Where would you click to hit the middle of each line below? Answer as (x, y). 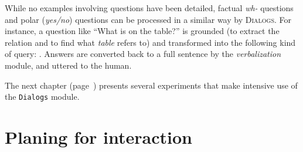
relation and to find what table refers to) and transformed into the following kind (150, 42)
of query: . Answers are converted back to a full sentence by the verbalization (143, 54)
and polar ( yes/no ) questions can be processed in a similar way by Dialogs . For (148, 19)
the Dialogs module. (42, 97)
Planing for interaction (98, 137)
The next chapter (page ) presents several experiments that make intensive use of (151, 85)
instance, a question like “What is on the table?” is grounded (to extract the (142, 31)
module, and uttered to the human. (68, 65)
